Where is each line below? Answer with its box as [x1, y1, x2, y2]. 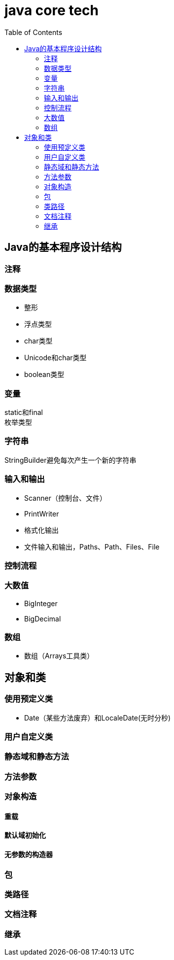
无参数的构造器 [4, 850, 53, 859]
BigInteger [24, 599, 58, 608]
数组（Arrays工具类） [24, 651, 94, 660]
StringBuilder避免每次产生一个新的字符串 [4, 455, 137, 464]
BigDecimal [24, 614, 61, 623]
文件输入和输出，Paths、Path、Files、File [24, 542, 160, 551]
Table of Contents [4, 28, 63, 36]
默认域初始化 [4, 831, 46, 840]
